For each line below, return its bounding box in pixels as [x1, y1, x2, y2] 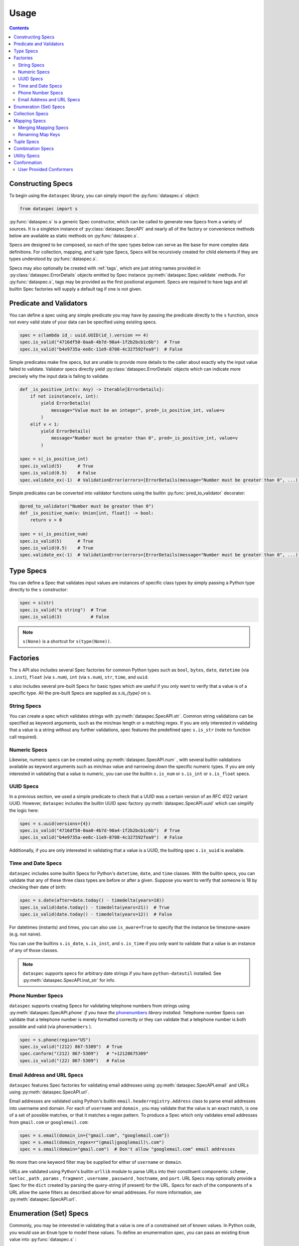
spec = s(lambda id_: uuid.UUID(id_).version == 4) [19, 332, 149, 338]
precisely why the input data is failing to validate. [9, 373, 110, 379]
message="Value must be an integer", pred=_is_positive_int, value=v [51, 407, 225, 413]
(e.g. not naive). [9, 931, 42, 937]
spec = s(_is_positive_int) [19, 456, 88, 462]
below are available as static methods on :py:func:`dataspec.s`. [9, 233, 139, 239]
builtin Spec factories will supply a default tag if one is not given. [9, 286, 142, 292]
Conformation [13, 159, 42, 165]
